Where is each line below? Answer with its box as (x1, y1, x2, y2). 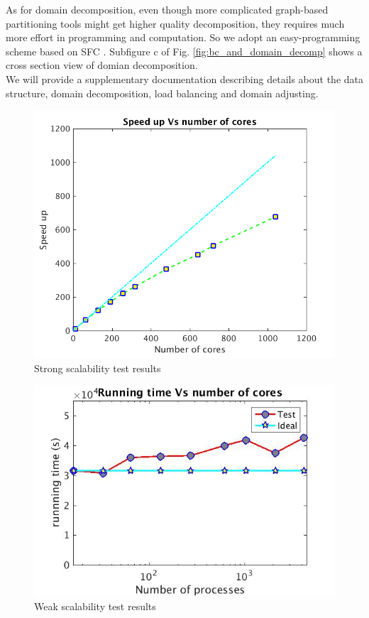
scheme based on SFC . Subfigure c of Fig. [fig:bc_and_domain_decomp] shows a (6, 43, 363, 58)
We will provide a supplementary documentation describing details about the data (6, 71, 363, 86)
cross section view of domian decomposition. (6, 58, 198, 72)
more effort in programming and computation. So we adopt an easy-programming (6, 30, 360, 45)
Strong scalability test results (34, 360, 161, 375)
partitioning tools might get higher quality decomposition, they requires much (6, 16, 345, 31)
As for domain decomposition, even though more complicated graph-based (6, 2, 329, 16)
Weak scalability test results (34, 598, 156, 613)
